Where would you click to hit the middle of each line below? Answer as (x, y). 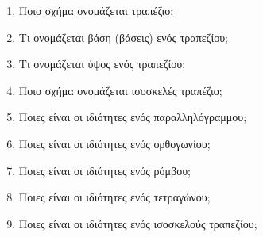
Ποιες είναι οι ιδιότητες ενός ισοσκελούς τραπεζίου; (138, 223)
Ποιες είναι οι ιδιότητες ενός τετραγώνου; (114, 197)
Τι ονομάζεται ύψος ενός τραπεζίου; (102, 64)
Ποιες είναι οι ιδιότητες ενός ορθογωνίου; (114, 143)
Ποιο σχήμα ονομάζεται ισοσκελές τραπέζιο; (120, 90)
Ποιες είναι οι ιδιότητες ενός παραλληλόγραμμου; (133, 117)
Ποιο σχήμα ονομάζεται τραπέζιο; (96, 10)
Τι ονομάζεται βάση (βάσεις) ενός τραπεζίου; (124, 37)
